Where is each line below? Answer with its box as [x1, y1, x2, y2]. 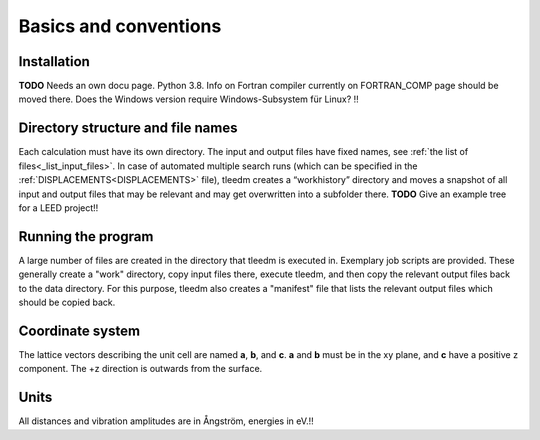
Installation [18, 53, 90, 70]
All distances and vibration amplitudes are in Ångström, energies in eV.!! [18, 415, 314, 427]
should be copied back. [18, 296, 116, 308]
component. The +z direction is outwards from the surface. [18, 363, 263, 375]
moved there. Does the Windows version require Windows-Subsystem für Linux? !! [18, 93, 359, 105]
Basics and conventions [18, 15, 222, 37]
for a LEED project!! [18, 201, 99, 214]
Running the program [18, 228, 154, 245]
